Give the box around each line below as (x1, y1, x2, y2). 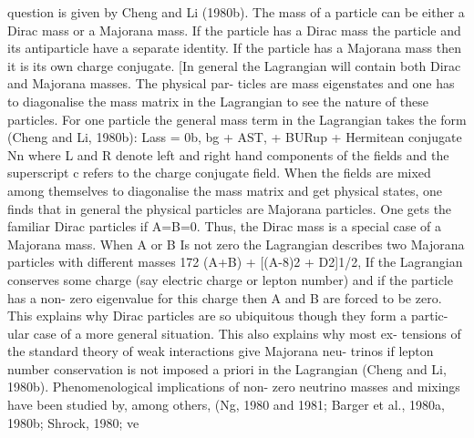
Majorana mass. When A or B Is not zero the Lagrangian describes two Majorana (7, 234, 465, 253)
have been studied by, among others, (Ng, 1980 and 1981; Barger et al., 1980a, (7, 395, 445, 414)
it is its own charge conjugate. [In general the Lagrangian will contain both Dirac (7, 56, 461, 75)
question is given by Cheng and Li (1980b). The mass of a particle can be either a (7, 3, 465, 21)
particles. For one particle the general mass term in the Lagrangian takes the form (7, 109, 467, 128)
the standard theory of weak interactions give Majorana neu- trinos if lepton (7, 341, 434, 361)
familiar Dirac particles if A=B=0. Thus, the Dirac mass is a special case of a (7, 217, 442, 236)
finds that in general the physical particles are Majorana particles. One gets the (7, 199, 452, 218)
